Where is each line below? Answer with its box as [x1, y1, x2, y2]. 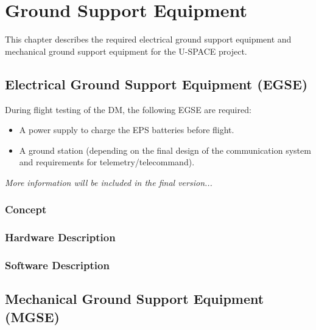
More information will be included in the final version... [5, 176, 212, 188]
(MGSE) [5, 307, 60, 326]
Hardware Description [5, 230, 116, 245]
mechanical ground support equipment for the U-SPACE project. [5, 44, 247, 57]
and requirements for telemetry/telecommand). [19, 156, 195, 168]
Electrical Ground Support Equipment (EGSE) [5, 74, 308, 93]
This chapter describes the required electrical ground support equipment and [5, 33, 292, 46]
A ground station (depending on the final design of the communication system [19, 143, 311, 156]
